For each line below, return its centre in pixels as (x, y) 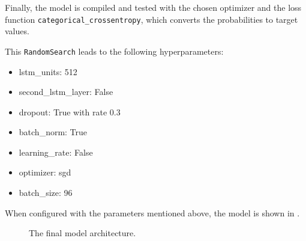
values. (17, 31)
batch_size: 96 (46, 193)
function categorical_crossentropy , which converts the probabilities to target (151, 19)
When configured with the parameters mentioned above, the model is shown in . (152, 212)
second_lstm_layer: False (66, 92)
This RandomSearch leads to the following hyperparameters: (114, 51)
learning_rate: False (56, 152)
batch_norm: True (53, 132)
